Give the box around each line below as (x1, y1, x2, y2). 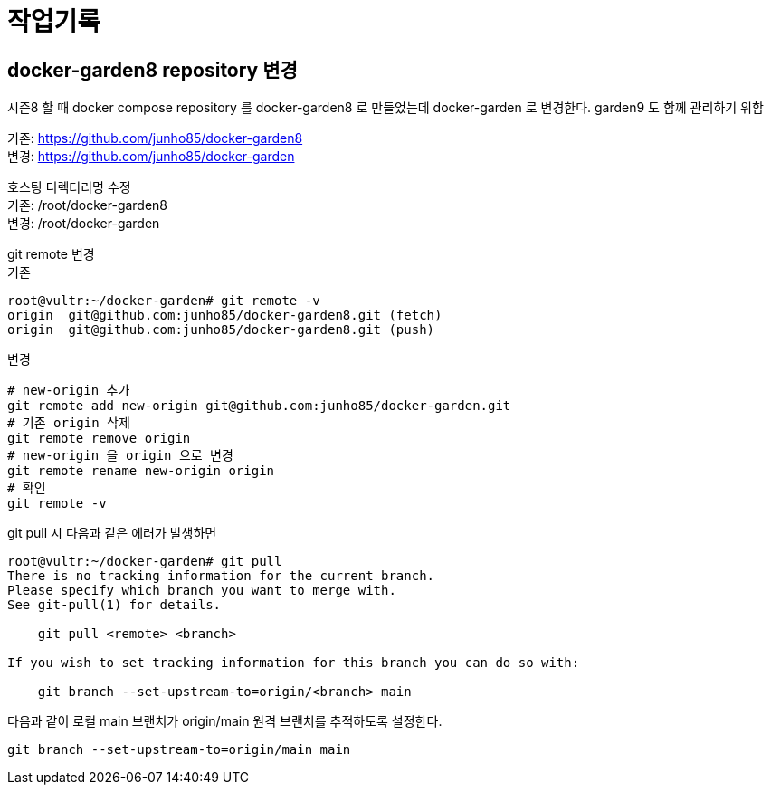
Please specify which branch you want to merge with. (7, 583, 396, 598)
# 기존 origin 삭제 (7, 415, 130, 431)
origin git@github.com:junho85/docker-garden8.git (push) (7, 322, 435, 338)
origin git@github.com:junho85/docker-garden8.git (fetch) (7, 308, 443, 323)
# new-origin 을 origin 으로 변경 (7, 448, 233, 463)
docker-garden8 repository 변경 (7, 58, 298, 81)
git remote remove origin (7, 431, 191, 446)
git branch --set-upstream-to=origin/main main (7, 742, 351, 758)
